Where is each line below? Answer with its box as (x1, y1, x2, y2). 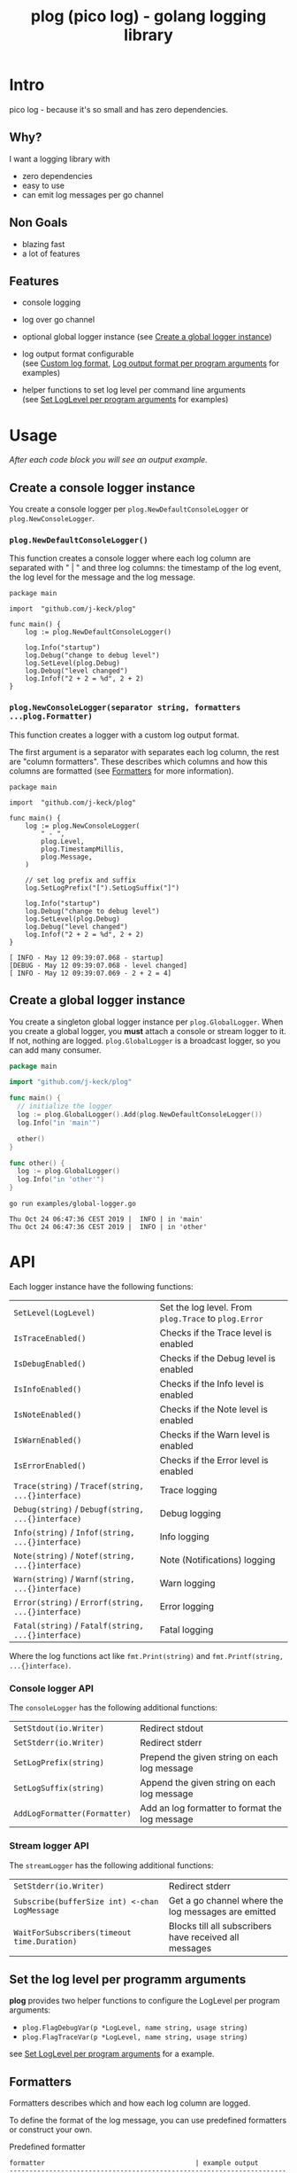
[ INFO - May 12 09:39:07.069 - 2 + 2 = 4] (9, 969, 172, 977)
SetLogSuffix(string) (13, 1783, 104, 1794)
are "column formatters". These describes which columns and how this (9, 756, 268, 767)
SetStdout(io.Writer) (13, 1724, 104, 1733)
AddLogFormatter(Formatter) (13, 1809, 132, 1819)
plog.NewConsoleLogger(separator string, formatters (9, 703, 241, 713)
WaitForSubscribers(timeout (13, 1928, 132, 1937)
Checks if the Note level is (159, 1403, 268, 1415)
